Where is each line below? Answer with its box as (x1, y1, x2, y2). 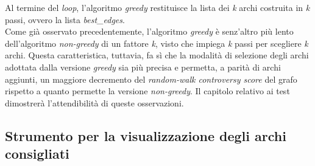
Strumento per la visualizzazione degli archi (5, 126, 286, 145)
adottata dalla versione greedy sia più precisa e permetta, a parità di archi (5, 60, 281, 73)
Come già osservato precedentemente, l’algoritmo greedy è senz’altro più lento (5, 25, 294, 38)
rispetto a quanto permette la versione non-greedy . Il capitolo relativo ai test (5, 85, 290, 97)
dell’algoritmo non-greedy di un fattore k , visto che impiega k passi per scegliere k (5, 36, 308, 49)
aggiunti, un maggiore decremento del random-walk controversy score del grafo (5, 72, 297, 85)
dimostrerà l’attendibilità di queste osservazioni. (5, 96, 184, 109)
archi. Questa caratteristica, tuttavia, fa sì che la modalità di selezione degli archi (5, 49, 309, 61)
